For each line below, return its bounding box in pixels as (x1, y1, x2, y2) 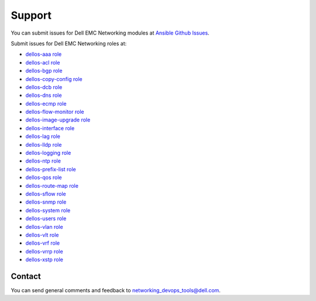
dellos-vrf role (25, 239, 60, 246)
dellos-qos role (25, 174, 63, 181)
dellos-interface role (25, 124, 75, 131)
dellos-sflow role (25, 190, 67, 197)
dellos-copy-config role (25, 75, 83, 82)
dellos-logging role (25, 150, 71, 157)
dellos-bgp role (25, 67, 63, 75)
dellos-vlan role (25, 223, 64, 230)
